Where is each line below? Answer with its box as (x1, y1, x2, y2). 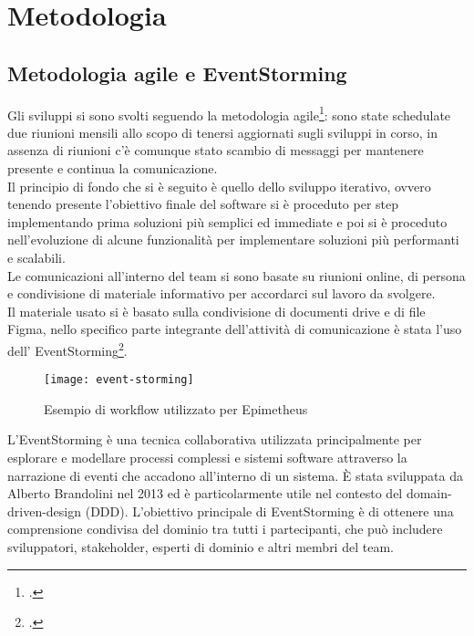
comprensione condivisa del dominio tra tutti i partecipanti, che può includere (7, 519, 443, 538)
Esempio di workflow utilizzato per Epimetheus (44, 399, 308, 418)
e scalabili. (7, 247, 66, 266)
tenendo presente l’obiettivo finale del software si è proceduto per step (7, 194, 399, 214)
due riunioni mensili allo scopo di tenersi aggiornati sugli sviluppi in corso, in (7, 122, 438, 141)
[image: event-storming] (44, 373, 194, 387)
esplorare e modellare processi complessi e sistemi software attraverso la (7, 448, 407, 467)
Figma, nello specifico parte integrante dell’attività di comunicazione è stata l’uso (7, 319, 462, 339)
